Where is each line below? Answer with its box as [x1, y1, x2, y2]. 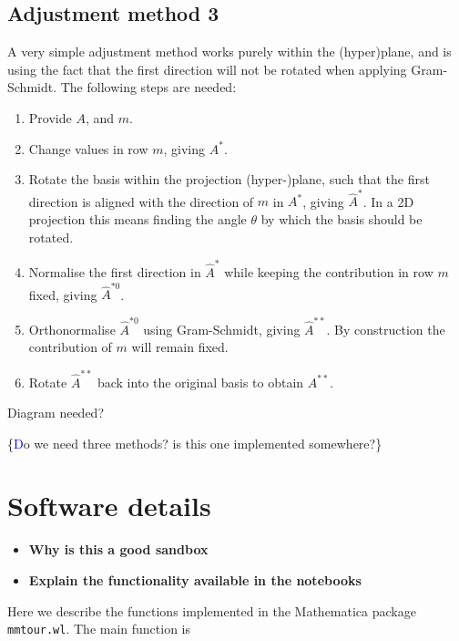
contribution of [28, 337, 112, 357]
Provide [28, 108, 72, 127]
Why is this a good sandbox [28, 540, 209, 559]
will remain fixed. [131, 337, 229, 357]
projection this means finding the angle [28, 210, 247, 229]
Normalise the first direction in [28, 262, 201, 281]
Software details [7, 487, 211, 524]
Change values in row [28, 139, 148, 158]
